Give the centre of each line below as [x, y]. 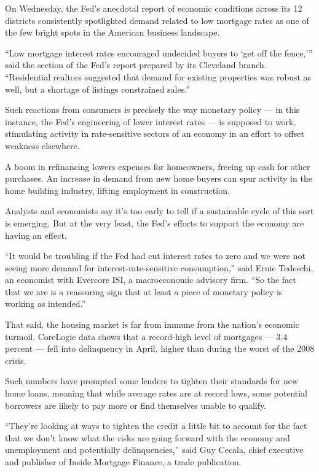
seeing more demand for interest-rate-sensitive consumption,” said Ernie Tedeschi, [159, 267]
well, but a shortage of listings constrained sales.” [97, 89]
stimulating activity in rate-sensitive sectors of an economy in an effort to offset [155, 133]
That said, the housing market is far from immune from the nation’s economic [152, 324]
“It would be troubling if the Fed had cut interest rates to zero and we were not [155, 256]
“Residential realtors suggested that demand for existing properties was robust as [158, 76]
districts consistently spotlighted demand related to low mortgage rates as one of [157, 20]
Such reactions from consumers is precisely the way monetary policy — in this [152, 110]
